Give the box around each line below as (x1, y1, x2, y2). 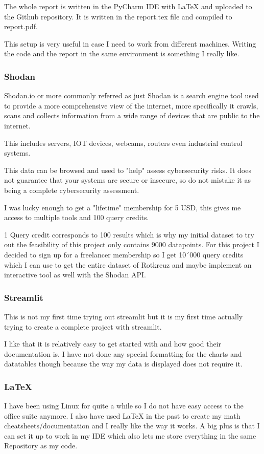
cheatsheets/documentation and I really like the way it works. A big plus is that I (4, 420, 260, 431)
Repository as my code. (4, 440, 78, 451)
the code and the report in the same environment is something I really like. (4, 48, 239, 59)
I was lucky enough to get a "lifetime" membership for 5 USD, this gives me (4, 202, 241, 212)
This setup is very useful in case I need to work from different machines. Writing (4, 38, 256, 49)
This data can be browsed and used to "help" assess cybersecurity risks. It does (4, 164, 251, 175)
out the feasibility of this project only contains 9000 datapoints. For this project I (4, 239, 259, 250)
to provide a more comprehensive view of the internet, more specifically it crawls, (4, 100, 258, 111)
